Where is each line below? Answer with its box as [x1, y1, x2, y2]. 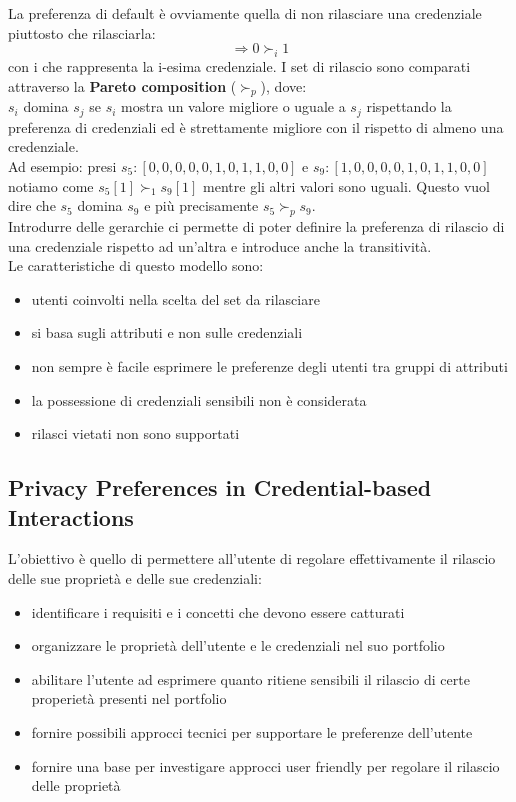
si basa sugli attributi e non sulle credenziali [31, 322, 303, 343]
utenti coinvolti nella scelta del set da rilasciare [31, 288, 320, 309]
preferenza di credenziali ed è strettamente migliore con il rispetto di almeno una [8, 116, 504, 137]
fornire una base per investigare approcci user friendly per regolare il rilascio [31, 755, 500, 776]
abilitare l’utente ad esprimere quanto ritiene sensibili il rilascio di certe [31, 668, 470, 689]
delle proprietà [31, 775, 121, 796]
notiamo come [8, 175, 94, 196]
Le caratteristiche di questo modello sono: [8, 255, 264, 276]
